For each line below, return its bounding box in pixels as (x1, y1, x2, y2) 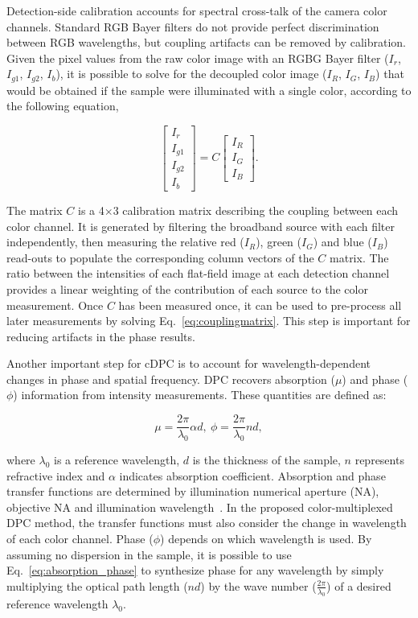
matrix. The (330, 249, 389, 266)
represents (354, 451, 404, 468)
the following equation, (6, 97, 119, 114)
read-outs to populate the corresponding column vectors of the (6, 249, 314, 266)
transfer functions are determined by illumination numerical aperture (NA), (6, 483, 379, 500)
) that (375, 65, 404, 82)
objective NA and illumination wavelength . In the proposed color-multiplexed (6, 498, 393, 515)
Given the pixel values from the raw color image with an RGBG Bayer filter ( (6, 49, 389, 66)
